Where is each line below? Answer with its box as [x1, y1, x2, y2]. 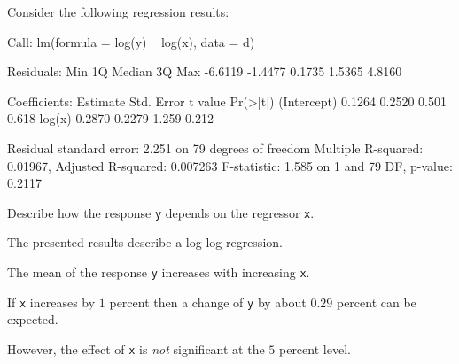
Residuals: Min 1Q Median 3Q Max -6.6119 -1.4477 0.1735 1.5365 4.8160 [7, 62, 402, 81]
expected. [7, 310, 58, 329]
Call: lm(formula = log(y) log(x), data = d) [7, 32, 255, 50]
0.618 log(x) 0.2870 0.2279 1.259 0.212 [7, 109, 214, 128]
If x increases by [7, 292, 96, 311]
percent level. [278, 339, 351, 358]
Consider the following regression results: [7, 3, 229, 20]
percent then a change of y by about [109, 292, 307, 311]
